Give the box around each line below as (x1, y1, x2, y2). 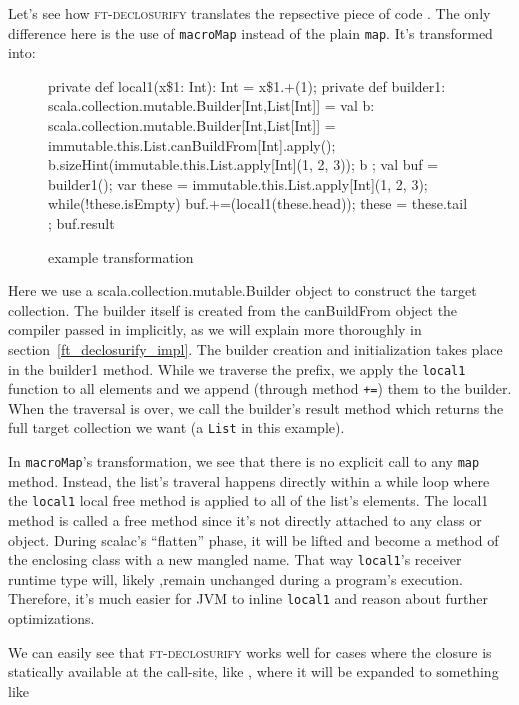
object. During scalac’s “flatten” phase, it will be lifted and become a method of (8, 529, 499, 550)
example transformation (48, 246, 194, 267)
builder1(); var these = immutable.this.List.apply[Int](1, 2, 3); (48, 173, 428, 194)
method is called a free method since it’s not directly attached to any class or (8, 510, 482, 531)
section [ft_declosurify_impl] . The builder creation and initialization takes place (8, 338, 503, 359)
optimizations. (8, 608, 95, 629)
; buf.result (48, 213, 115, 233)
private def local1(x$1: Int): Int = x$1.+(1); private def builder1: (48, 75, 446, 96)
